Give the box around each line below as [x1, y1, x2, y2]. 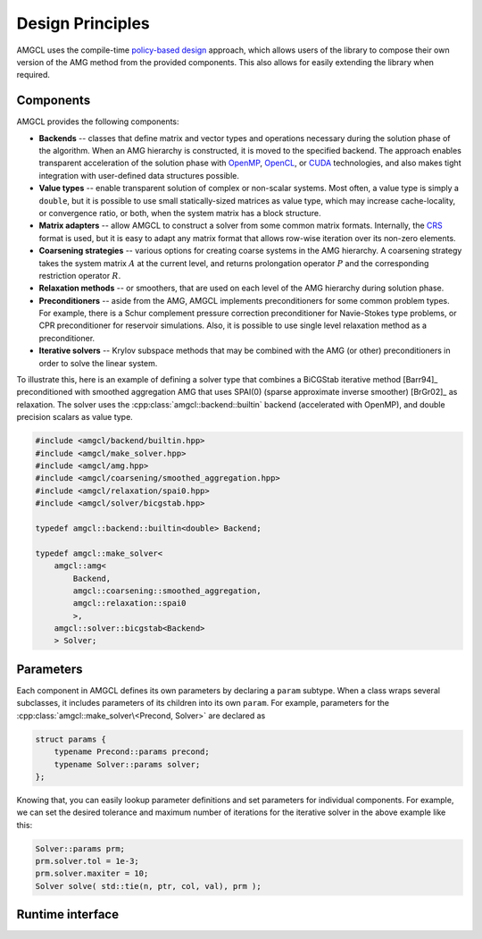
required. [16, 70, 51, 80]
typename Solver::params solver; [54, 759, 201, 769]
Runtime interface [16, 907, 120, 922]
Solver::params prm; [35, 843, 125, 853]
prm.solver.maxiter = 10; [35, 868, 149, 879]
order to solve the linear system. [38, 357, 158, 368]
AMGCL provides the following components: [16, 116, 179, 127]
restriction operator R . [38, 270, 121, 281]
